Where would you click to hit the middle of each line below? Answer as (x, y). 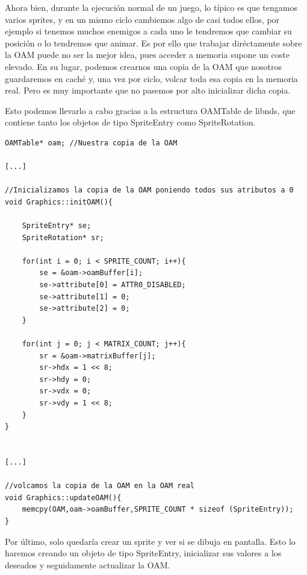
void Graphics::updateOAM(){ (63, 497)
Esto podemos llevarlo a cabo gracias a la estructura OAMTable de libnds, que (150, 110)
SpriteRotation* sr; (63, 237)
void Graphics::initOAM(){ (59, 202)
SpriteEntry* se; (57, 226)
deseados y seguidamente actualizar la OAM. (88, 564)
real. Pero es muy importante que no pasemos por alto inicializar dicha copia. (148, 90)
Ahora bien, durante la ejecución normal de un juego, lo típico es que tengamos (151, 7)
